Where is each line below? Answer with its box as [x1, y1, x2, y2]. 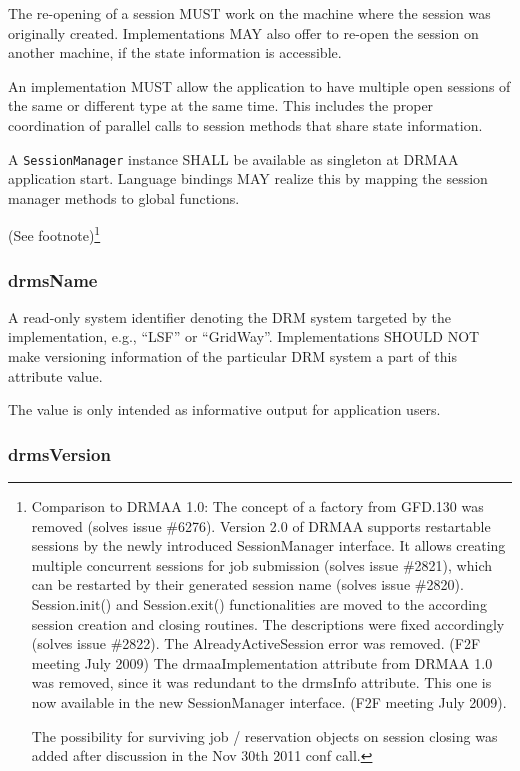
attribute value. [8, 365, 103, 386]
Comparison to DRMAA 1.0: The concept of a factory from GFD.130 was [31, 496, 484, 517]
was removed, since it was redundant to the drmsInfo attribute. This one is [31, 672, 492, 693]
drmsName [8, 267, 98, 292]
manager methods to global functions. [8, 187, 240, 208]
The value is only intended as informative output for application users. [8, 399, 441, 420]
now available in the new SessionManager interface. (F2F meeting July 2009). [31, 692, 507, 712]
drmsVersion [8, 441, 111, 466]
